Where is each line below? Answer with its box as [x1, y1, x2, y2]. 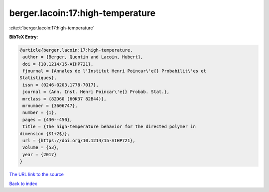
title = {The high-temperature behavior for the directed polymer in [22, 124, 196, 129]
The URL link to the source [9, 172, 64, 178]
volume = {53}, [22, 145, 60, 150]
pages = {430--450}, [22, 117, 73, 122]
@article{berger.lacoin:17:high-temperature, [19, 47, 133, 53]
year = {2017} [22, 152, 57, 157]
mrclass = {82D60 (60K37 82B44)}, [22, 96, 107, 101]
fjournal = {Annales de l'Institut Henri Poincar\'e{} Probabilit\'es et [22, 68, 207, 74]
